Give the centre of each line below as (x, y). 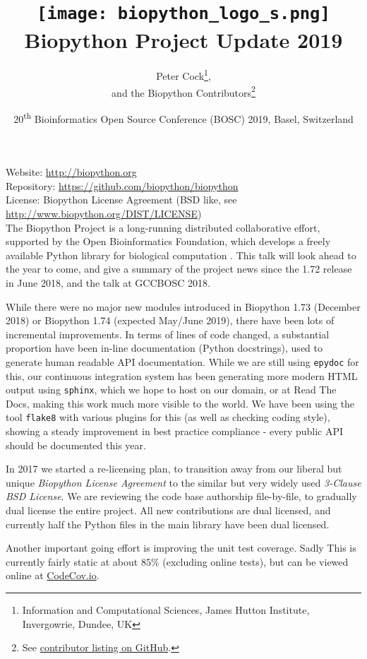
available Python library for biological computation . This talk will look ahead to (181, 255)
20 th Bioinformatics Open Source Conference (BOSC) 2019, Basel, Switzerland (183, 117)
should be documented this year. (76, 445)
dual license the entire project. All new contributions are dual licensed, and (168, 510)
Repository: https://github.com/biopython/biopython (122, 185)
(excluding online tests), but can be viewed (255, 561)
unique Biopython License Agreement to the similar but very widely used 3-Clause (183, 482)
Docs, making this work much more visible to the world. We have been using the (180, 403)
